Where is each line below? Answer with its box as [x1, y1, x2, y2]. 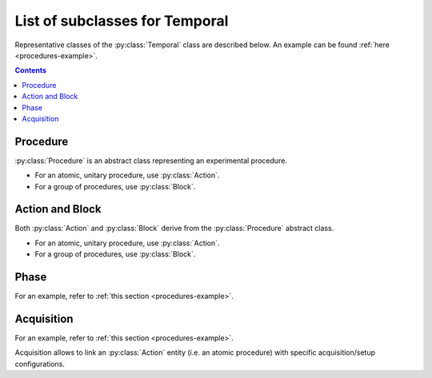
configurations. [14, 359, 66, 368]
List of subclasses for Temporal [14, 12, 229, 30]
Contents [14, 66, 47, 75]
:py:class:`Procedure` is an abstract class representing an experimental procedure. [14, 156, 288, 165]
